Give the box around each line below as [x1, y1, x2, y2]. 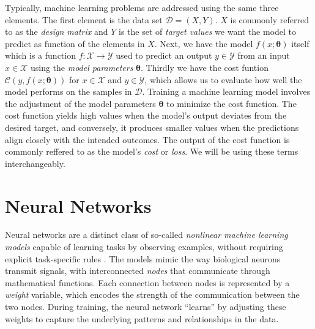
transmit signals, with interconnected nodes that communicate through [5, 264, 270, 277]
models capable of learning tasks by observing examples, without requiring [5, 240, 283, 253]
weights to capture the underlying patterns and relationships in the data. [5, 312, 279, 325]
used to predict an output [116, 49, 212, 62]
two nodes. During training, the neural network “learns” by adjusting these [5, 300, 286, 312]
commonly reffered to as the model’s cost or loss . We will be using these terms [5, 145, 298, 158]
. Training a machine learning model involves [142, 85, 311, 98]
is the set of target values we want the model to [119, 25, 297, 38]
